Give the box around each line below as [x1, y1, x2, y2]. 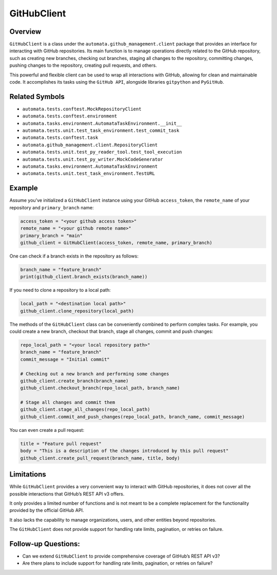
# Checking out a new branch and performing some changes [20, 371, 169, 376]
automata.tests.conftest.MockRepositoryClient [22, 106, 142, 112]
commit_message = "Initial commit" [20, 356, 110, 362]
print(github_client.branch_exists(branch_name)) [20, 274, 148, 280]
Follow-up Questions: [9, 539, 81, 548]
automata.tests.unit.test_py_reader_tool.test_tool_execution [22, 149, 182, 155]
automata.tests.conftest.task [22, 135, 98, 141]
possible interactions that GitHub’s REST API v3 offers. [9, 490, 125, 497]
